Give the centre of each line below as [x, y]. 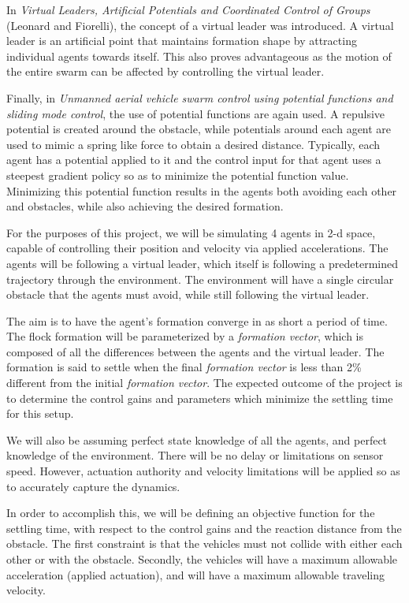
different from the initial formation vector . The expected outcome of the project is [204, 383]
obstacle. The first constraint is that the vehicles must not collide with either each [204, 543]
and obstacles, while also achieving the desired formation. [145, 206]
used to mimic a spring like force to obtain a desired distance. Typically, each [193, 144]
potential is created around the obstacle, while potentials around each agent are [199, 129]
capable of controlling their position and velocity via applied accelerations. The [197, 248]
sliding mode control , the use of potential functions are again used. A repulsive [196, 113]
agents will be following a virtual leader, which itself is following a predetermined [203, 263]
